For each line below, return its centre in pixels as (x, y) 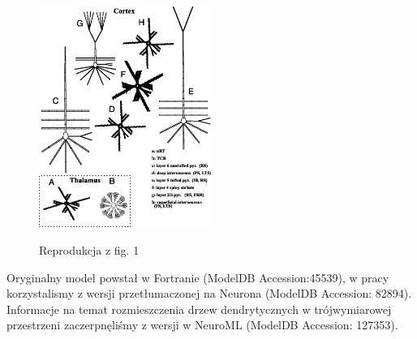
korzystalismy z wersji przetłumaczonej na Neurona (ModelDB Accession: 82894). (209, 293)
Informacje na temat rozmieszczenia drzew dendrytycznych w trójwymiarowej (199, 309)
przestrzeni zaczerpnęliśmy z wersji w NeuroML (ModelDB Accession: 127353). (202, 325)
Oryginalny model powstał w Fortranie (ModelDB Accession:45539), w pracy (198, 277)
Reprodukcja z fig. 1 (89, 249)
